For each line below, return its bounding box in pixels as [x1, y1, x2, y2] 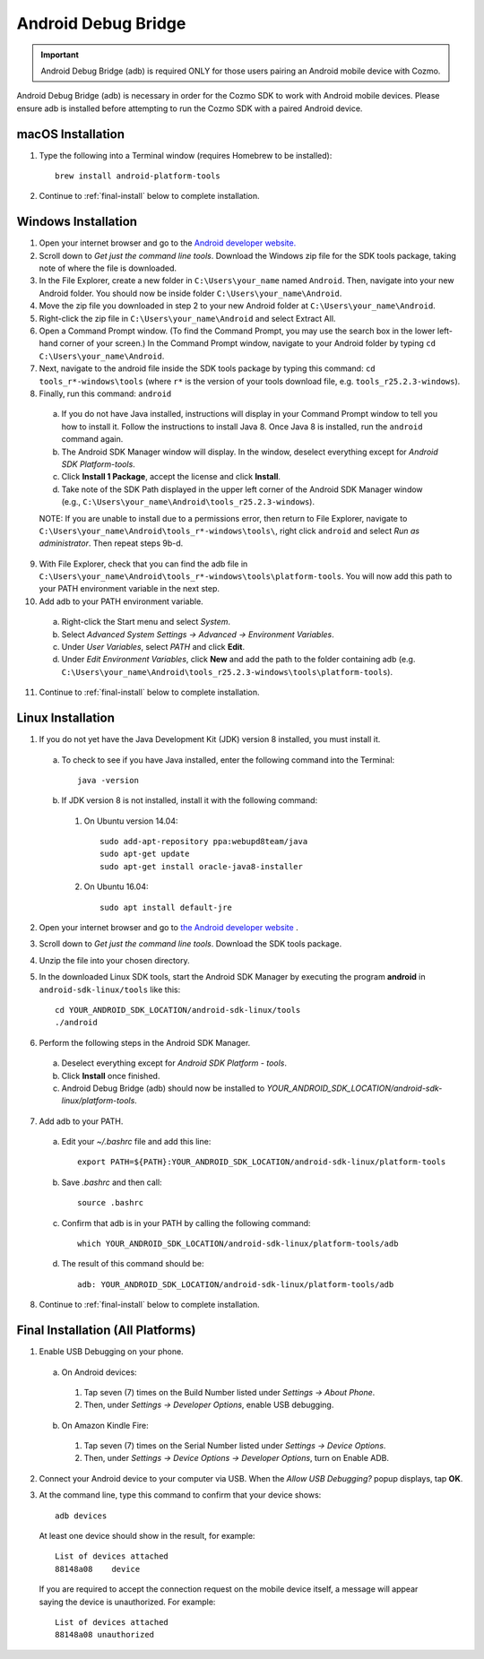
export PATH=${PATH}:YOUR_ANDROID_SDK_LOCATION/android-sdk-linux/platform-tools [77, 1157, 446, 1167]
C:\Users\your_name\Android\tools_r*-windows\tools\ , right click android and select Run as [39, 525, 420, 536]
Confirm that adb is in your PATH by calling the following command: [61, 1217, 311, 1228]
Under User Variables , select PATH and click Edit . [61, 642, 246, 652]
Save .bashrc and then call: [61, 1177, 162, 1188]
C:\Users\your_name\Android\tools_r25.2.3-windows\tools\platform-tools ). [61, 666, 393, 677]
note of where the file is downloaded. [39, 263, 177, 273]
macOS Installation [16, 126, 125, 142]
